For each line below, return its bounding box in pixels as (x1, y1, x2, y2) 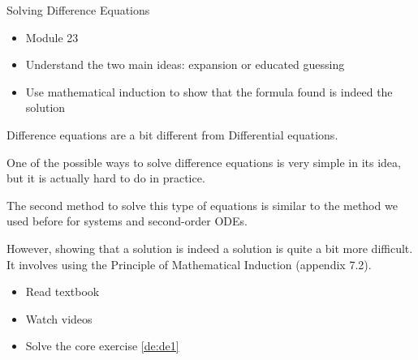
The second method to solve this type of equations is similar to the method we (6, 196, 398, 213)
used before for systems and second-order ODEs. (6, 212, 248, 229)
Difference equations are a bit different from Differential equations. (6, 126, 338, 143)
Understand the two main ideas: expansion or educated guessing (25, 56, 345, 73)
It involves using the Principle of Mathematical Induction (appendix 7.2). (6, 255, 372, 272)
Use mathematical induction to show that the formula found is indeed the (25, 83, 393, 100)
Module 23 (25, 28, 79, 45)
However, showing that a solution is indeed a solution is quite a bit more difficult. (6, 239, 413, 256)
